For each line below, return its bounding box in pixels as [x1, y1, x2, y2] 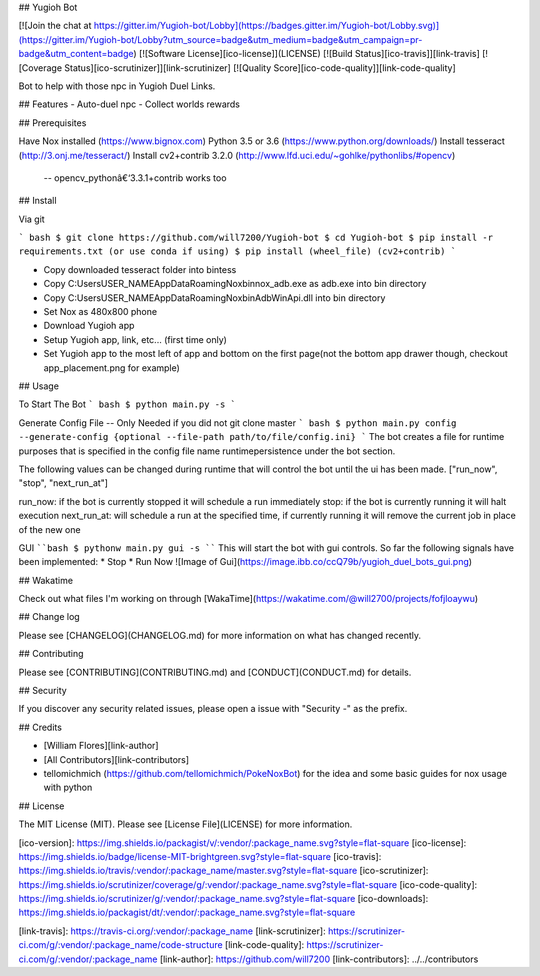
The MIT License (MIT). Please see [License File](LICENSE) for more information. [18, 818, 353, 830]
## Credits [18, 721, 62, 733]
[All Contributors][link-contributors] [43, 753, 190, 765]
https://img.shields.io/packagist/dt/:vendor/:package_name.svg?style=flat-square [18, 906, 356, 919]
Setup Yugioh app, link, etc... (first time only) [43, 333, 227, 345]
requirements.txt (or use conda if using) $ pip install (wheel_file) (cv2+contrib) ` [18, 246, 457, 257]
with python [43, 781, 93, 794]
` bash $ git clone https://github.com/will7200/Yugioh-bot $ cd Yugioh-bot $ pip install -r [18, 232, 494, 244]
